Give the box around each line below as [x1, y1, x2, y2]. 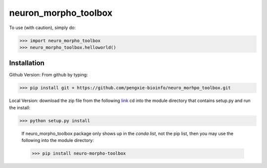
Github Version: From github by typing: [9, 72, 89, 78]
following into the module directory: [21, 137, 94, 143]
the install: [9, 104, 31, 110]
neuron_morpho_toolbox [9, 7, 113, 18]
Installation [9, 59, 44, 67]
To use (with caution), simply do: [9, 25, 76, 31]
